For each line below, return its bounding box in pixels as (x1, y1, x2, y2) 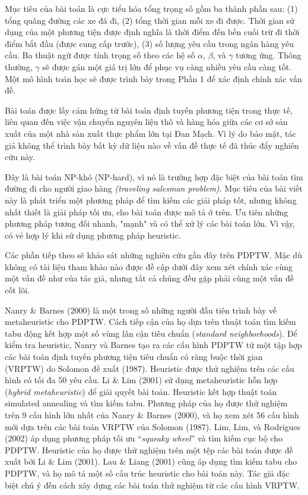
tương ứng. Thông (236, 49, 301, 61)
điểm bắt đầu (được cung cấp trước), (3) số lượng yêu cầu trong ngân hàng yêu (5, 37, 294, 49)
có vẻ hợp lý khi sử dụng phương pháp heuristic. (5, 228, 181, 241)
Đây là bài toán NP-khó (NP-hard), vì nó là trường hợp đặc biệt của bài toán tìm (5, 170, 303, 183)
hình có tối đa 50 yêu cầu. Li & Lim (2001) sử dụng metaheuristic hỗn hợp (5, 374, 278, 386)
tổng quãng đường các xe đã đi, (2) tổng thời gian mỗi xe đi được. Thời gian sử (5, 14, 294, 26)
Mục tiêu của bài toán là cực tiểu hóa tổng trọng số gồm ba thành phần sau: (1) (5, 2, 298, 14)
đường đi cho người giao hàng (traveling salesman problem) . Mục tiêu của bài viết (5, 182, 303, 195)
